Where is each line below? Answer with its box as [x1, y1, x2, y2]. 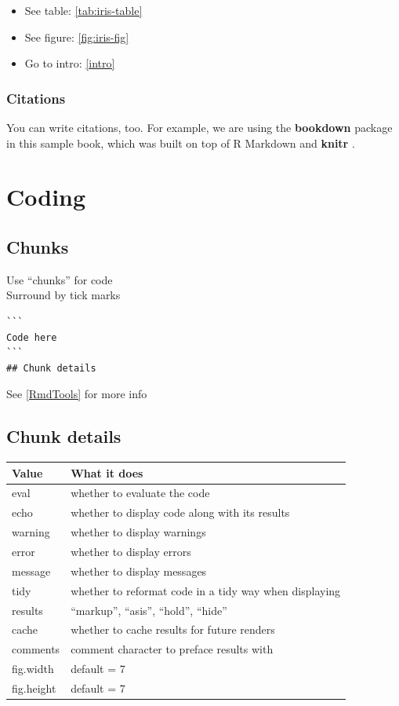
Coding [6, 181, 86, 213]
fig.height [12, 679, 56, 696]
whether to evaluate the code [71, 485, 210, 501]
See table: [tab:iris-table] [24, 2, 143, 18]
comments [12, 641, 60, 657]
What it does [71, 464, 143, 481]
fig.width [12, 660, 54, 677]
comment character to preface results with [71, 641, 274, 657]
